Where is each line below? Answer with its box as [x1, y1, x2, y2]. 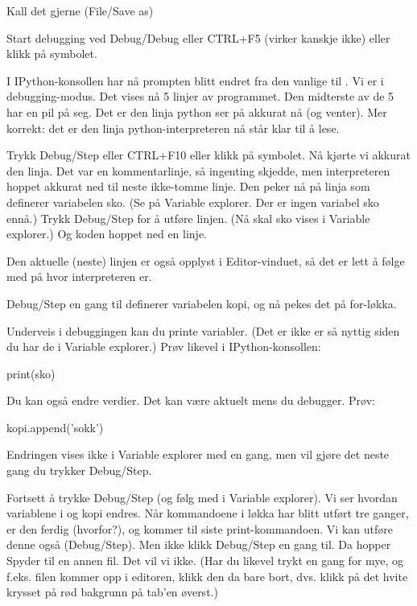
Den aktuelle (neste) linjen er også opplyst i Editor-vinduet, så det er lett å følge [6, 252, 405, 269]
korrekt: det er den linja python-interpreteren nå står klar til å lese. [6, 119, 340, 136]
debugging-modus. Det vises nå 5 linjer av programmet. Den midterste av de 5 [6, 88, 394, 105]
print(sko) [6, 365, 56, 381]
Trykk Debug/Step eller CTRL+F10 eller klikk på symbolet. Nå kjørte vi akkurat [6, 146, 411, 163]
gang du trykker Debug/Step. [6, 462, 152, 479]
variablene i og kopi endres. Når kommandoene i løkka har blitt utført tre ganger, [6, 505, 409, 521]
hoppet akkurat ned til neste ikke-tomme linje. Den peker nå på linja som [6, 178, 370, 195]
